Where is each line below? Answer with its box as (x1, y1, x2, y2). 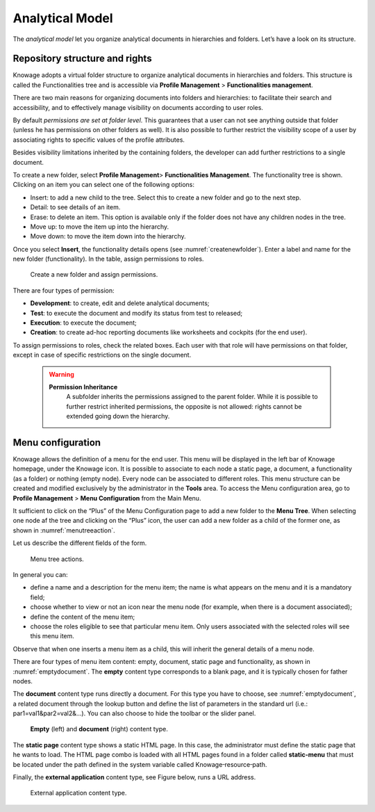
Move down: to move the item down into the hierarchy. (30, 232, 187, 241)
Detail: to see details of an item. (30, 203, 121, 211)
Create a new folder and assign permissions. (30, 270, 158, 279)
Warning (49, 370, 74, 378)
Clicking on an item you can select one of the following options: (12, 181, 194, 189)
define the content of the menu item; (30, 612, 135, 621)
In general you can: (12, 570, 69, 578)
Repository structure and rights (12, 53, 152, 65)
